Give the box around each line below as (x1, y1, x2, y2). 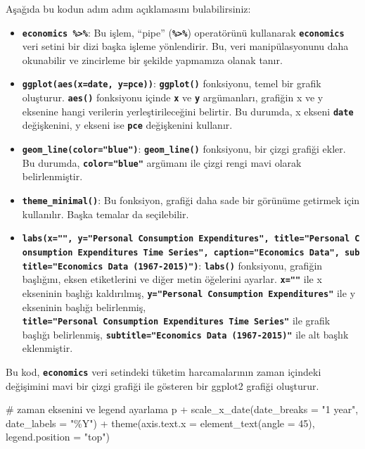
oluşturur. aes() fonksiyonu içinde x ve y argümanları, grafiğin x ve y (22, 90, 324, 105)
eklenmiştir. (22, 341, 73, 355)
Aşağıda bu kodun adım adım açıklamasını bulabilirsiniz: (6, 1, 251, 15)
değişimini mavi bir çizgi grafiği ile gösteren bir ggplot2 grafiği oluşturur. (6, 378, 319, 393)
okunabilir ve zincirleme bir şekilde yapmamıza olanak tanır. (22, 52, 283, 67)
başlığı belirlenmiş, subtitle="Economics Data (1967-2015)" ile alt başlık (22, 327, 349, 341)
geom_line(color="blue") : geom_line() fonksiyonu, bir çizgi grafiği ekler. (22, 141, 346, 156)
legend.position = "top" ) (6, 429, 110, 444)
